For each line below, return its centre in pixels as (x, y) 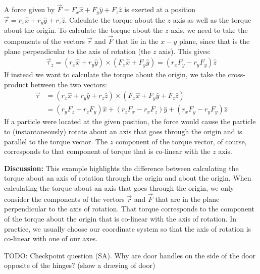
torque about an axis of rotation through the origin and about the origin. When (128, 178)
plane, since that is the (214, 41)
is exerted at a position (160, 9)
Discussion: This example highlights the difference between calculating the (121, 168)
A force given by (30, 9)
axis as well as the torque (212, 19)
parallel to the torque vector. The (56, 141)
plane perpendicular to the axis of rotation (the (77, 51)
